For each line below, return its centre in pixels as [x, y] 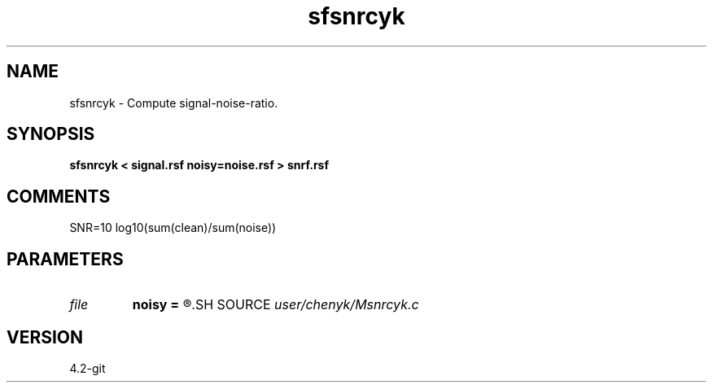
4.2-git [87, 368]
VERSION [45, 337]
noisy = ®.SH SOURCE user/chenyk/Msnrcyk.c [276, 305]
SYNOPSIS [51, 134]
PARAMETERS [65, 259]
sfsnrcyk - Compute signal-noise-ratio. [174, 103]
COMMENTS [59, 196]
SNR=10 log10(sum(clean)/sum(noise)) [173, 228]
